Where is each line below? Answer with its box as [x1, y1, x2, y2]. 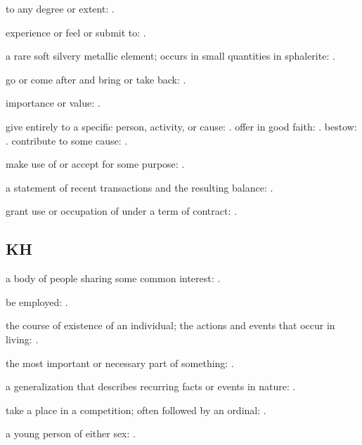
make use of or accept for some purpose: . [6, 157, 185, 171]
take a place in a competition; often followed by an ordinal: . [6, 402, 266, 417]
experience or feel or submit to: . [6, 25, 146, 39]
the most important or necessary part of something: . [6, 355, 234, 370]
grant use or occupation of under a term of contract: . [6, 204, 237, 218]
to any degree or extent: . [6, 1, 115, 15]
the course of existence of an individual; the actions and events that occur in [6, 318, 335, 333]
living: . [6, 331, 39, 346]
